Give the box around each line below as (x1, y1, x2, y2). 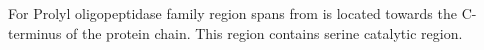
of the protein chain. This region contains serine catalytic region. (66, 22, 463, 43)
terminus (8, 22, 62, 43)
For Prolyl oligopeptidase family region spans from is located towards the (8, 3, 457, 23)
